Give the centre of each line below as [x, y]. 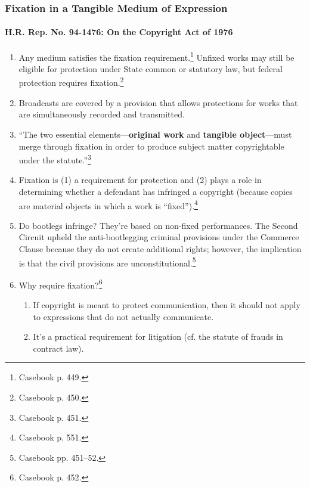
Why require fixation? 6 [61, 284]
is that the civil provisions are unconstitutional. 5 [107, 262]
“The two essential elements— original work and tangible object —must [155, 134]
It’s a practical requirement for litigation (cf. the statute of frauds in [158, 336]
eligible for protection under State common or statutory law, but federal [151, 68]
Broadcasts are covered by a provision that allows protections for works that [158, 102]
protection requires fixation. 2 [71, 82]
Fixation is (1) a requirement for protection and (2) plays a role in [140, 180]
